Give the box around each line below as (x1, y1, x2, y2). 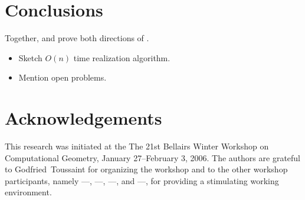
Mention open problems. (18, 71, 107, 84)
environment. (5, 186, 52, 198)
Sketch (18, 51, 42, 64)
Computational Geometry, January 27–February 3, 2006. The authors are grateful (5, 151, 301, 164)
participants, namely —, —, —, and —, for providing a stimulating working (5, 174, 279, 186)
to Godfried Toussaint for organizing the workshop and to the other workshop (5, 163, 288, 175)
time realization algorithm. (73, 51, 170, 64)
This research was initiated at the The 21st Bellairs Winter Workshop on (5, 140, 269, 152)
